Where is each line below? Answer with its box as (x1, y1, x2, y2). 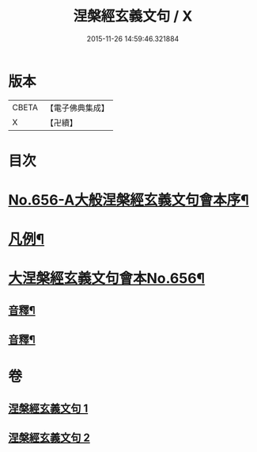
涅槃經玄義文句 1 (8, 401, 89, 415)
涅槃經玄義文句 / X (73, 7, 193, 25)
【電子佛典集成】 (45, 102, 109, 113)
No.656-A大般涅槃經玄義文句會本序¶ (8, 191, 249, 209)
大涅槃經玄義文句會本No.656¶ (8, 270, 206, 288)
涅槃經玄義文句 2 (8, 431, 91, 445)
